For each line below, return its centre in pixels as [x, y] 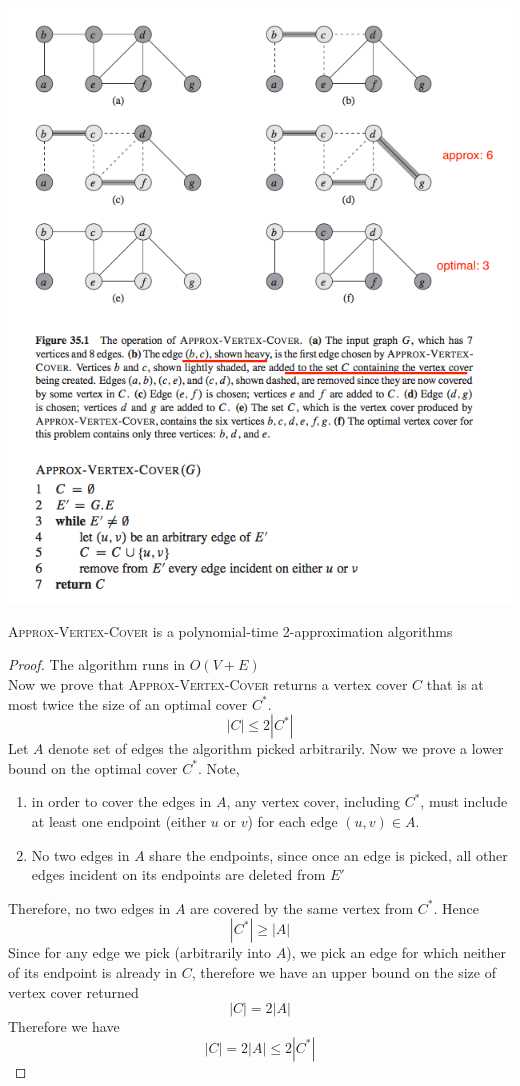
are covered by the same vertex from [302, 907]
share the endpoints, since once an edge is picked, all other [328, 854]
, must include [464, 801]
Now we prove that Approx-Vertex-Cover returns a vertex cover [208, 683]
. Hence [456, 907]
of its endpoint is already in [92, 971]
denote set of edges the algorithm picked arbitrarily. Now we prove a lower [276, 748]
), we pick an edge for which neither [396, 952]
